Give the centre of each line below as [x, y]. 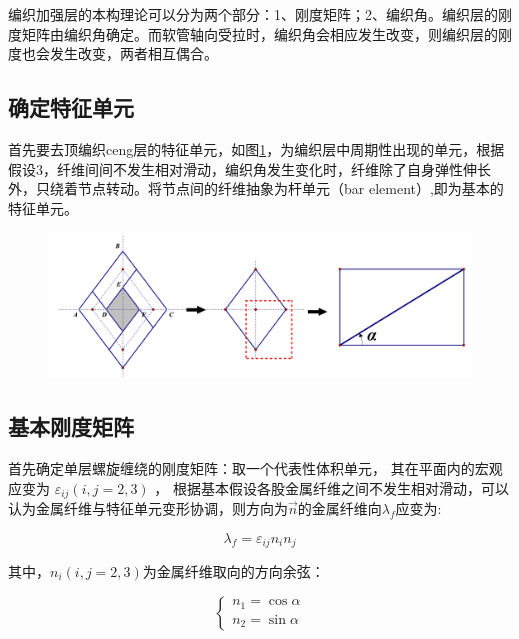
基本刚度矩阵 [71, 426]
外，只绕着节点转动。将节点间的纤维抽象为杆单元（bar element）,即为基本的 [256, 188]
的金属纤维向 [339, 507]
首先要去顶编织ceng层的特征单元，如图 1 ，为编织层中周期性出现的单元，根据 [256, 148]
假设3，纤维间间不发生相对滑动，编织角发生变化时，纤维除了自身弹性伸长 [249, 168]
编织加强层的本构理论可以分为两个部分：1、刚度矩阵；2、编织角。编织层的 [253, 14]
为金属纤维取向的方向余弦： [233, 571]
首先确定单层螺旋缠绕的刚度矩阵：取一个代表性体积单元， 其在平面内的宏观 [255, 467]
